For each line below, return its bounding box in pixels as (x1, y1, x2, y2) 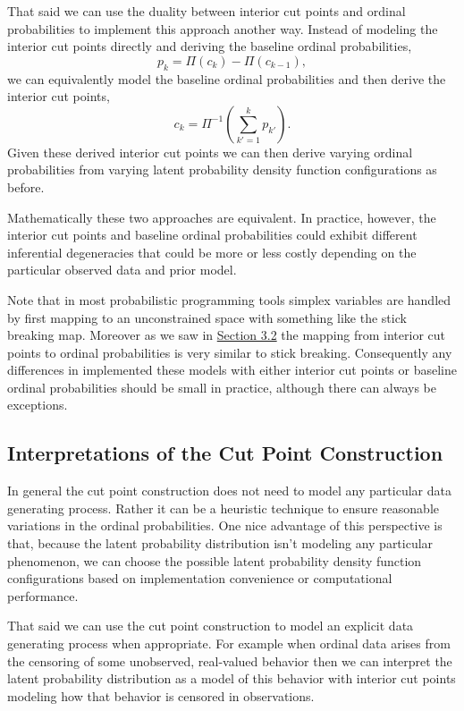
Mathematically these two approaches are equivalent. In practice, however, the (7, 207, 436, 226)
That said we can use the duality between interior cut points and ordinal (7, 2, 406, 20)
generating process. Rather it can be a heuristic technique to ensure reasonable (7, 498, 440, 517)
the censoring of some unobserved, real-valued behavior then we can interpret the (7, 651, 452, 670)
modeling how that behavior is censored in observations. (7, 686, 315, 705)
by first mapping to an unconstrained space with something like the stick (7, 308, 407, 326)
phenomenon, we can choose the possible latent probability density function (7, 551, 422, 570)
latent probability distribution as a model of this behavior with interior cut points (7, 669, 456, 688)
